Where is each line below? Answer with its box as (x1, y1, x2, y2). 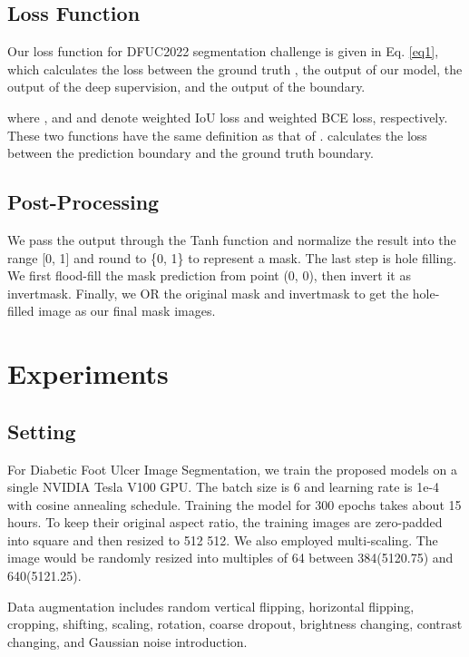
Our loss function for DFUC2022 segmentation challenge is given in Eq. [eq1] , (7, 42, 439, 61)
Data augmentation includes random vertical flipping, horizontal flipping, (7, 596, 415, 615)
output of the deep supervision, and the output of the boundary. (7, 77, 366, 96)
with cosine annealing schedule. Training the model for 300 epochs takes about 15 (7, 495, 462, 514)
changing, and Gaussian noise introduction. (7, 632, 248, 651)
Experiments (7, 355, 169, 392)
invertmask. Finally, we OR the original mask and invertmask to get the (7, 283, 409, 302)
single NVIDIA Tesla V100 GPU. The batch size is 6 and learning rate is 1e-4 (7, 477, 440, 496)
